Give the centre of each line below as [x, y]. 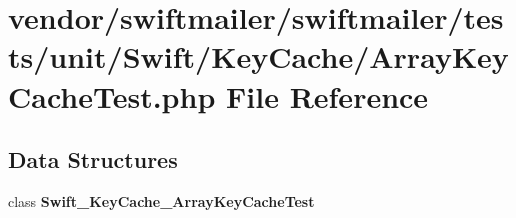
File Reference [327, 95]
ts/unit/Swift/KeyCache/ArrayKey [258, 56]
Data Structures [93, 159]
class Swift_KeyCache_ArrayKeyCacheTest [161, 200]
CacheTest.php [112, 95]
